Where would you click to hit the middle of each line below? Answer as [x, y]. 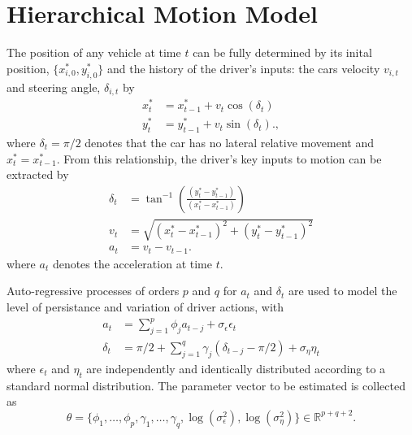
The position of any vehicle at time [94, 52]
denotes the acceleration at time [132, 263]
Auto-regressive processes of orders [93, 291]
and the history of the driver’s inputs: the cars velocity [243, 68]
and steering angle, [54, 87]
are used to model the [343, 291]
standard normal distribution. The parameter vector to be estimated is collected [206, 385]
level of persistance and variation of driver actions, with [145, 307]
